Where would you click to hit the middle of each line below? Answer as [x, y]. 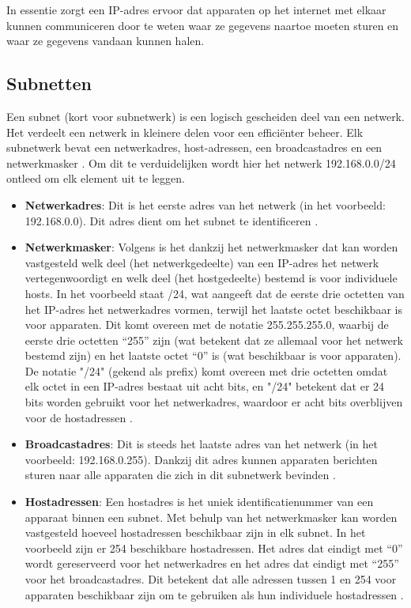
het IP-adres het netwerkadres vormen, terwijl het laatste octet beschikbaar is [213, 309]
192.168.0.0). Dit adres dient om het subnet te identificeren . [172, 220]
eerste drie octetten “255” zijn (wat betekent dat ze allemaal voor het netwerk [214, 340]
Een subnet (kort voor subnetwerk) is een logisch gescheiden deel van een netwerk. [205, 116]
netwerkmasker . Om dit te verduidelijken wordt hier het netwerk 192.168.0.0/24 [201, 162]
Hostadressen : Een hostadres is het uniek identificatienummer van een [199, 502]
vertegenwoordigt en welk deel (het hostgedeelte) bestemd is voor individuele [211, 278]
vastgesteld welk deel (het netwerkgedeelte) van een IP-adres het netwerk [202, 262]
